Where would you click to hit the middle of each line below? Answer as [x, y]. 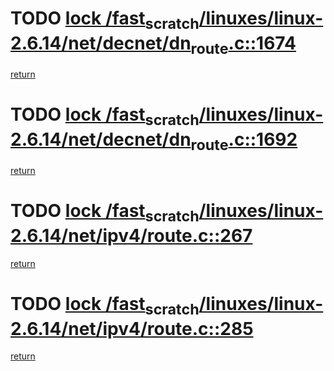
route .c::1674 [243, 45]
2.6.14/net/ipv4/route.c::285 [132, 328]
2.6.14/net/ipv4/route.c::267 [131, 236]
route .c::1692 [244, 141]
